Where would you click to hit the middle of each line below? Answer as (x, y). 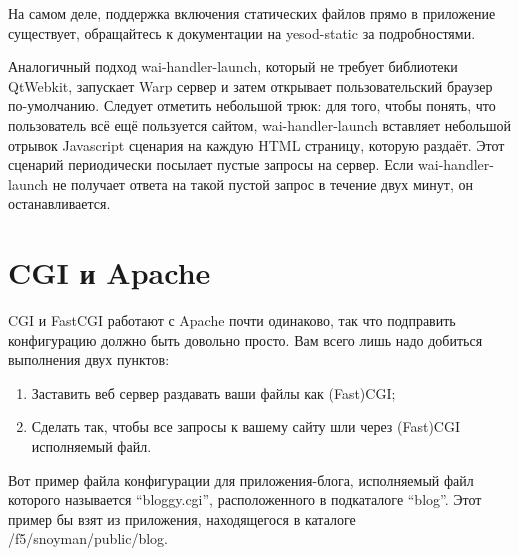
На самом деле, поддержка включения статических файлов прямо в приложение (252, 13)
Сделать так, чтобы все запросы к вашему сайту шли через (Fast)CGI (246, 426)
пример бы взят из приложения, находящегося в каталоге (182, 518)
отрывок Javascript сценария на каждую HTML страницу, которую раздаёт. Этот (256, 144)
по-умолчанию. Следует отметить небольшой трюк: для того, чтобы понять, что (252, 105)
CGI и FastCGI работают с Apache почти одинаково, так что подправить (232, 320)
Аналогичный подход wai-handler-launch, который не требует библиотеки (233, 66)
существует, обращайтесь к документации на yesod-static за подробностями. (242, 32)
